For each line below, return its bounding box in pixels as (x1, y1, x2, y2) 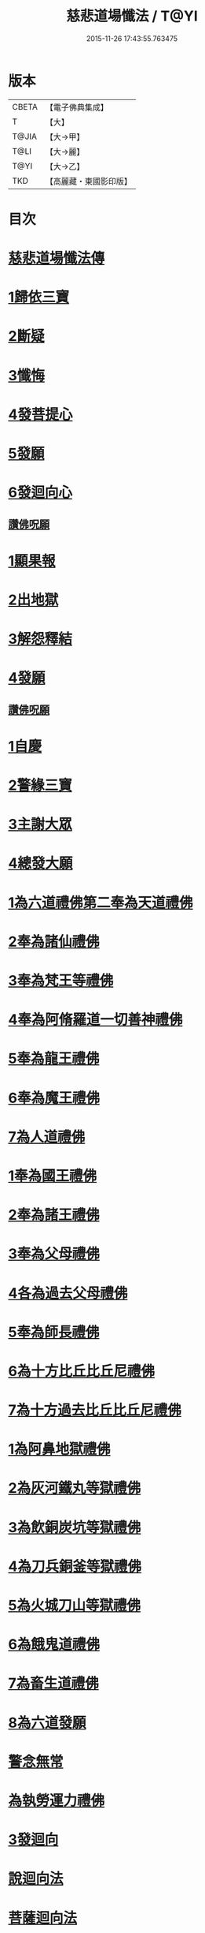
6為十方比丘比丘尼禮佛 (8, 1362, 156, 1380)
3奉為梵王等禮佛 (8, 972, 114, 990)
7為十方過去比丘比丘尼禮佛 (8, 1401, 182, 1419)
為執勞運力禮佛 (8, 1792, 105, 1809)
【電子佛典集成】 (45, 102, 108, 113)
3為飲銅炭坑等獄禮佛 (8, 1518, 141, 1536)
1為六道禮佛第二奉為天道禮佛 (8, 893, 194, 911)
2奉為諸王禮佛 (8, 1206, 100, 1224)
